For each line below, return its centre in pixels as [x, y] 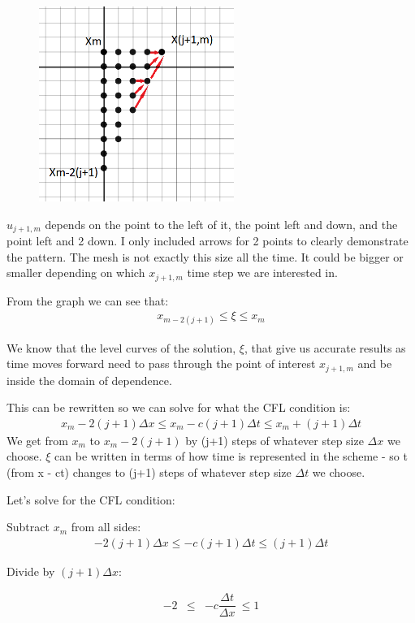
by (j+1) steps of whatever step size [275, 440]
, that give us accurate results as [325, 347]
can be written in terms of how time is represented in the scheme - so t [231, 456]
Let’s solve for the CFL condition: [91, 499]
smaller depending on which [76, 273]
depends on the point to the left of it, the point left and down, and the [221, 224]
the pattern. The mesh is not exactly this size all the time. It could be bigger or [205, 256]
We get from [37, 440]
